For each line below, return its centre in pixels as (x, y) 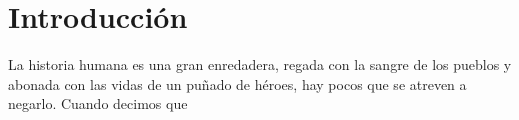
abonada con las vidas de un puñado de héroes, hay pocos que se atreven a (237, 83)
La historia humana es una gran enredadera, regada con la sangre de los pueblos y (260, 64)
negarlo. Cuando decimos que (98, 103)
